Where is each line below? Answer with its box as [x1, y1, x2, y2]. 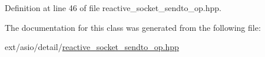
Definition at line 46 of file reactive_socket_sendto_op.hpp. [5, 2, 221, 13]
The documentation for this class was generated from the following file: [5, 21, 261, 33]
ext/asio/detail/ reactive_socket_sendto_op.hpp [5, 41, 179, 53]
